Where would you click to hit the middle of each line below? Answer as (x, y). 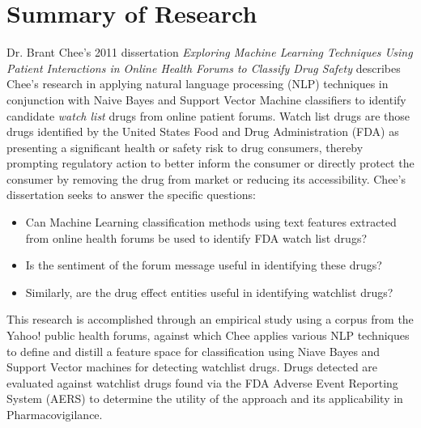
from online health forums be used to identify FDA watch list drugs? (196, 237)
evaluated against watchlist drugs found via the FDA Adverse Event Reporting (202, 382)
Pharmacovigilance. (55, 414)
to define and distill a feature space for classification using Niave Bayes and (193, 351)
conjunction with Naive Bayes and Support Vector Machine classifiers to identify (206, 99)
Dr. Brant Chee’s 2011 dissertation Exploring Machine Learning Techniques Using (210, 52)
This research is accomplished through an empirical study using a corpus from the (210, 319)
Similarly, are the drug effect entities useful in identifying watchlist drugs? (209, 292)
